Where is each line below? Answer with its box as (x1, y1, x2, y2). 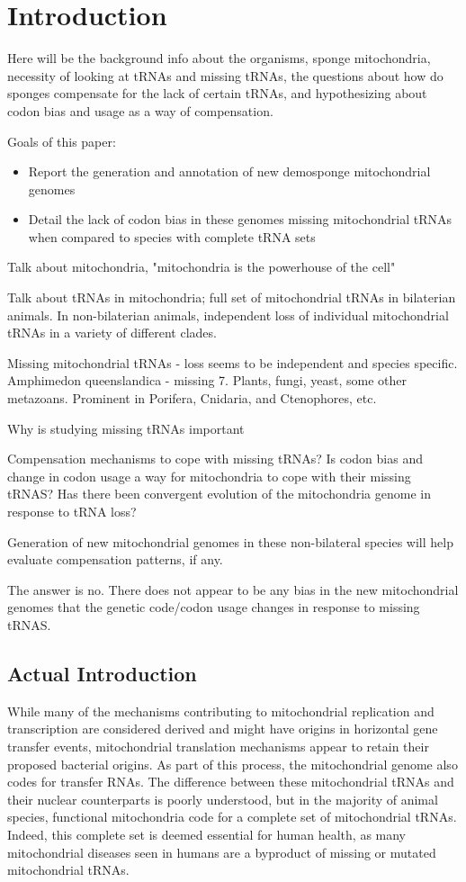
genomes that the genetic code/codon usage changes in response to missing (7, 598, 420, 616)
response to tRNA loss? (7, 502, 137, 520)
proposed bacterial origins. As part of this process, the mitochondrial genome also (7, 754, 458, 773)
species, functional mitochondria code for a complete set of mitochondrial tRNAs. (7, 807, 457, 826)
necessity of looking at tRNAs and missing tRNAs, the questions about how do (7, 66, 444, 85)
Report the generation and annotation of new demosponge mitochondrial (28, 162, 431, 181)
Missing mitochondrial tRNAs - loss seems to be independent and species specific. (7, 353, 458, 372)
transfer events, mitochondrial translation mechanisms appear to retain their (7, 736, 429, 755)
